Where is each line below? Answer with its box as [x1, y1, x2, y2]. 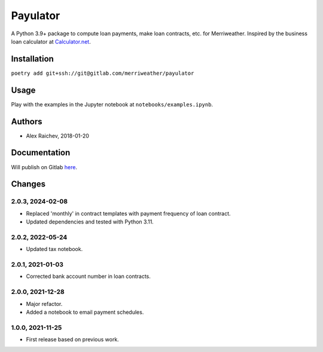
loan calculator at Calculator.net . [11, 38, 91, 45]
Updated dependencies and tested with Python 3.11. [26, 218, 154, 225]
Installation [11, 54, 54, 64]
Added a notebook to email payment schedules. [26, 308, 144, 316]
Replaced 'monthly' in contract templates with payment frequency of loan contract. [26, 210, 231, 217]
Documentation [11, 148, 71, 158]
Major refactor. [26, 300, 63, 307]
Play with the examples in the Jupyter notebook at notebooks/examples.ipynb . [11, 100, 214, 108]
